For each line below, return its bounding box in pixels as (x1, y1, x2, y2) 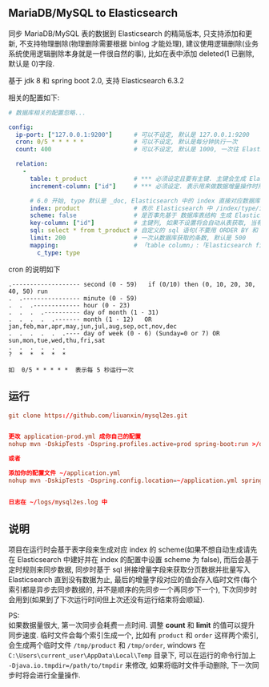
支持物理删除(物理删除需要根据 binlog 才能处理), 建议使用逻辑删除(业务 (26, 38, 259, 48)
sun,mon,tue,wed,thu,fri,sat (8, 336, 106, 344)
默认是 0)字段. (8, 58, 54, 68)
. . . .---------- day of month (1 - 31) (8, 308, 159, 316)
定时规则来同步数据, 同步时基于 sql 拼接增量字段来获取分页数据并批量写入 (8, 564, 251, 575)
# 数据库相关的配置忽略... (8, 108, 86, 117)
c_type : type (37, 248, 81, 257)
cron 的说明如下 (8, 264, 61, 274)
